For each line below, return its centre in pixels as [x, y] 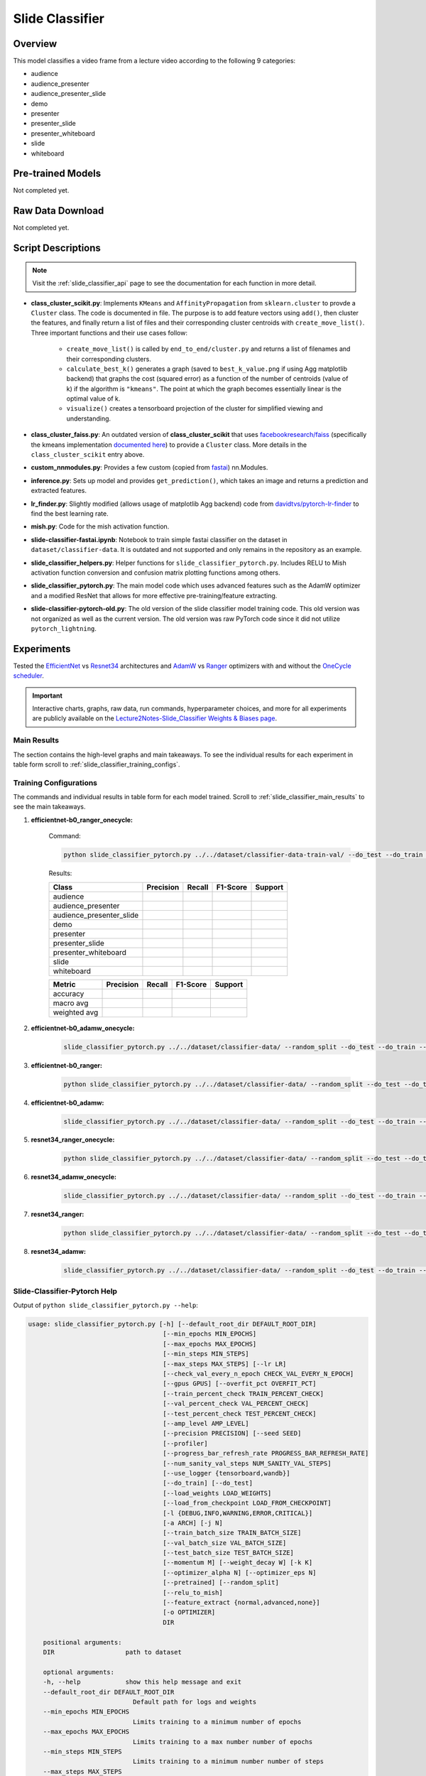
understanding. [89, 418]
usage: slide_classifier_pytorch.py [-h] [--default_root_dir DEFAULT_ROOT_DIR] [172, 1324]
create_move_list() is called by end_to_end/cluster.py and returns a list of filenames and [208, 349]
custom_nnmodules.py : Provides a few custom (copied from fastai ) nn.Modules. [149, 467]
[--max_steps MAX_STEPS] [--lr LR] [225, 1364]
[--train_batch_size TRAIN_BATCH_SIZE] [232, 1533]
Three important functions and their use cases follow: [109, 332]
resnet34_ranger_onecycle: [73, 1139]
